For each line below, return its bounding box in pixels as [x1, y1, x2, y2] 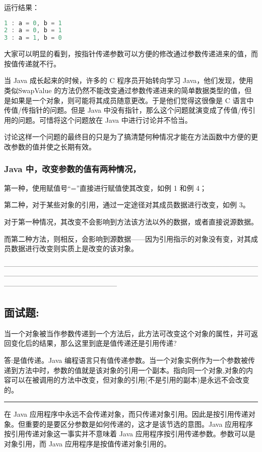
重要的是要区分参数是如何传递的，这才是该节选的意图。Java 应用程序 [25, 418, 253, 429]
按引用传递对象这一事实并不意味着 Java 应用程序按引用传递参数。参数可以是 [4, 428, 255, 439]
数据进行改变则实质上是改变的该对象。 [11, 243, 138, 254]
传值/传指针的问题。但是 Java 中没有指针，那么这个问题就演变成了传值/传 [4, 105, 248, 115]
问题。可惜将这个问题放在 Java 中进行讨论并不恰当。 [18, 114, 192, 125]
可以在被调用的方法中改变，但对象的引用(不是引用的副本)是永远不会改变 [11, 374, 249, 385]
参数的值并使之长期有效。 [11, 141, 96, 152]
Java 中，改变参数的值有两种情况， [4, 163, 141, 175]
